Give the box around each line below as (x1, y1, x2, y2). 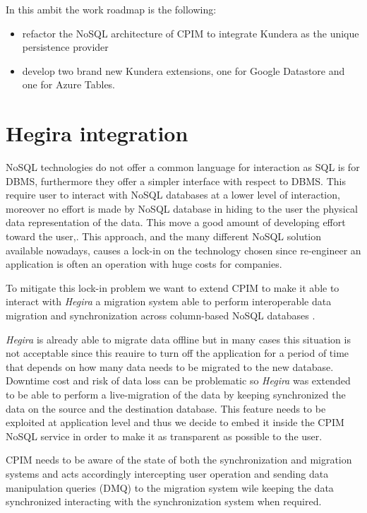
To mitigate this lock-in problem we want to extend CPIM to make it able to (6, 280, 339, 295)
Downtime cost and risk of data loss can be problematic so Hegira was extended (6, 373, 351, 388)
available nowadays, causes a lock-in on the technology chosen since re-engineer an (6, 242, 361, 257)
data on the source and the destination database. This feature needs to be (6, 401, 326, 415)
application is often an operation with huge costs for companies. (6, 256, 282, 271)
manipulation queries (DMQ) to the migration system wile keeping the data (6, 480, 334, 495)
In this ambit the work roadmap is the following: (6, 2, 217, 16)
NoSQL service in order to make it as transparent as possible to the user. (6, 428, 323, 443)
